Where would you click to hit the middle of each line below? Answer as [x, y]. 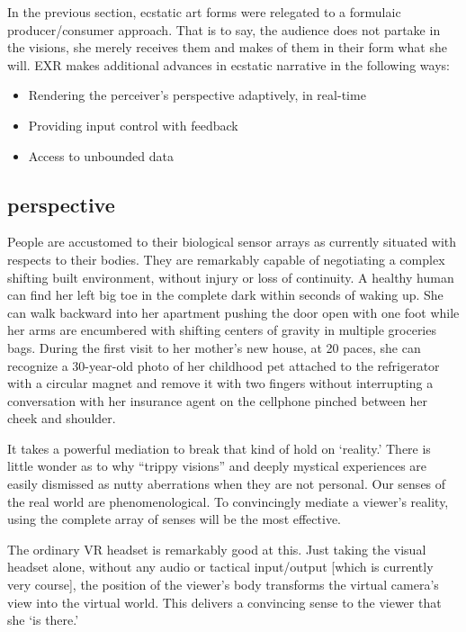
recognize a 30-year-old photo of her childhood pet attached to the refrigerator [224, 365]
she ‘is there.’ [43, 620]
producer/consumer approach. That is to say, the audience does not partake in [224, 29]
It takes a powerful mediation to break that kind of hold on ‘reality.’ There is [219, 448]
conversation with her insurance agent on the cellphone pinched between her [217, 400]
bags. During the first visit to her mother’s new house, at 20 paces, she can [214, 347]
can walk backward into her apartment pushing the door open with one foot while [233, 312]
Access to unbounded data [101, 155]
